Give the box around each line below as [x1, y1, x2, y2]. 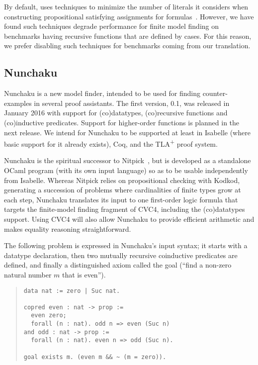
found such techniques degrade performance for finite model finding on [4, 21, 219, 31]
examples [4, 97, 32, 108]
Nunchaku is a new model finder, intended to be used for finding [4, 88, 200, 98]
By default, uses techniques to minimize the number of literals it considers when [4, 1, 249, 11]
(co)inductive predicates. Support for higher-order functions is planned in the [4, 117, 240, 127]
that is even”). [62, 269, 106, 279]
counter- [202, 88, 228, 98]
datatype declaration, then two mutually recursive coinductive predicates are [4, 250, 238, 260]
